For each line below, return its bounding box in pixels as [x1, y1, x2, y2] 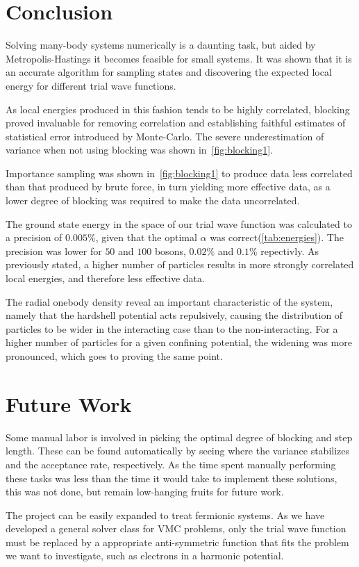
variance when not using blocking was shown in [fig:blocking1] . [6, 142, 273, 157]
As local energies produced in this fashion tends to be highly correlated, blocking [6, 101, 350, 116]
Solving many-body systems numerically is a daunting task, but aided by [6, 38, 316, 52]
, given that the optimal [95, 230, 197, 245]
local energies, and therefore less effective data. [6, 271, 205, 286]
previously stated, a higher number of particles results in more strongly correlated [6, 257, 354, 272]
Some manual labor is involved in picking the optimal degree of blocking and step [6, 429, 353, 444]
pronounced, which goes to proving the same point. [6, 349, 223, 363]
